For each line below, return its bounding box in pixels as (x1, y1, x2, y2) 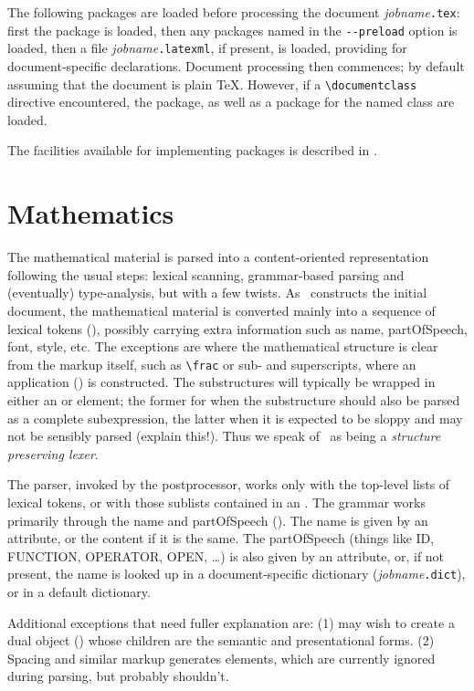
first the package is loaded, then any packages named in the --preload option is (7, 20, 458, 39)
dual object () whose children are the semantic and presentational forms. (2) (7, 631, 435, 650)
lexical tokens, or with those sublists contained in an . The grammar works (7, 492, 426, 511)
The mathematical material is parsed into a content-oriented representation (7, 247, 429, 267)
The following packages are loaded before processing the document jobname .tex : (7, 3, 460, 21)
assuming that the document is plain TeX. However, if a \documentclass (7, 74, 417, 93)
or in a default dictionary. (7, 581, 151, 601)
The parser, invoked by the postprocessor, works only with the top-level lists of (7, 475, 450, 494)
